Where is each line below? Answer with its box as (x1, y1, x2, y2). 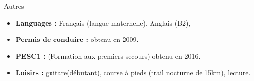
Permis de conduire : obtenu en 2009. (15, 34, 139, 44)
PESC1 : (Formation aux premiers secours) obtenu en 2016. (15, 50, 201, 61)
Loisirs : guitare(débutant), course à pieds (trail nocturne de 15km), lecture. (15, 67, 251, 78)
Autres (4, 1, 24, 11)
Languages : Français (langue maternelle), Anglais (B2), (15, 17, 191, 28)
